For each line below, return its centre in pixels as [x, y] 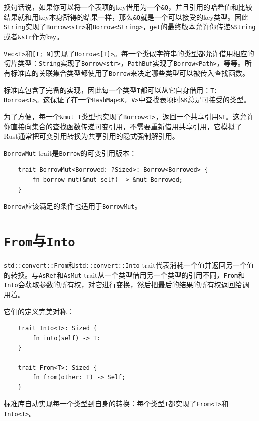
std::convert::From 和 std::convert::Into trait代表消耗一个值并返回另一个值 [129, 265]
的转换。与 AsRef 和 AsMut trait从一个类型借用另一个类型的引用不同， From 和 [125, 274]
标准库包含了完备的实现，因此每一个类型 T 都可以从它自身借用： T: [111, 90]
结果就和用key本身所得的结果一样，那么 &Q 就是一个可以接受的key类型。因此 [126, 17]
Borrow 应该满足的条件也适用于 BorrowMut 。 [73, 206]
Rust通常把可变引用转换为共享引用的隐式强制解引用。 [92, 136]
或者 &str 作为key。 [34, 36]
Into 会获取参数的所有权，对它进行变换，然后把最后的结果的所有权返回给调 [127, 284]
